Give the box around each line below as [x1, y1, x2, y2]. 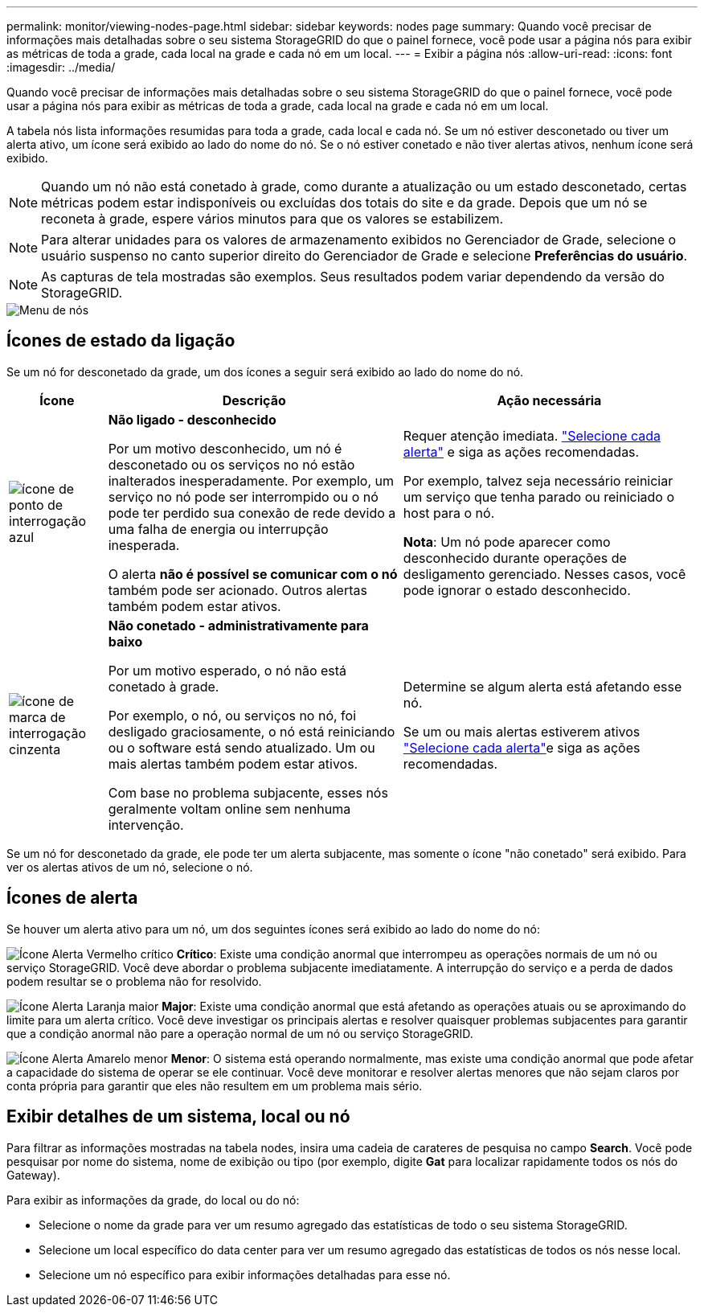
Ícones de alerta [6, 888, 138, 909]
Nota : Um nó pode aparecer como [403, 533, 611, 550]
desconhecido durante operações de [403, 549, 627, 566]
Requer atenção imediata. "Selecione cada [403, 427, 661, 444]
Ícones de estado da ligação [6, 330, 235, 351]
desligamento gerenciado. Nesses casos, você [403, 565, 686, 582]
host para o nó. [403, 504, 495, 521]
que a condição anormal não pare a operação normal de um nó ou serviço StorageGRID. [6, 1026, 473, 1040]
